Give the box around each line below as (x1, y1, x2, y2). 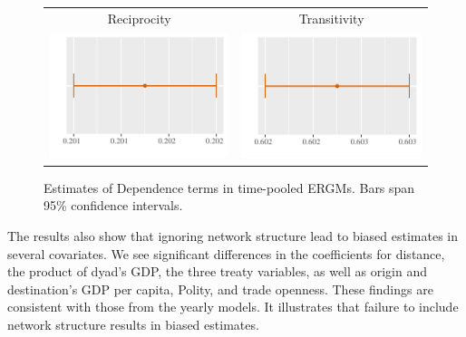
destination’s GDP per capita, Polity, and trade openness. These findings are (7, 279, 433, 298)
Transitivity (298, 8, 364, 27)
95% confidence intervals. (44, 196, 183, 215)
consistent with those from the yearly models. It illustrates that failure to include (7, 297, 459, 316)
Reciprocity (107, 8, 171, 27)
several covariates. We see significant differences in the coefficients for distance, (7, 244, 445, 263)
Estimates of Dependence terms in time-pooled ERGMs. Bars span (44, 178, 415, 197)
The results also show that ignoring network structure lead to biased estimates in (7, 226, 458, 246)
